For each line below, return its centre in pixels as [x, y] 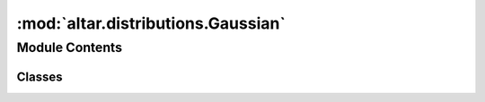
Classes [40, 76]
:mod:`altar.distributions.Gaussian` [151, 23]
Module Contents [70, 47]
